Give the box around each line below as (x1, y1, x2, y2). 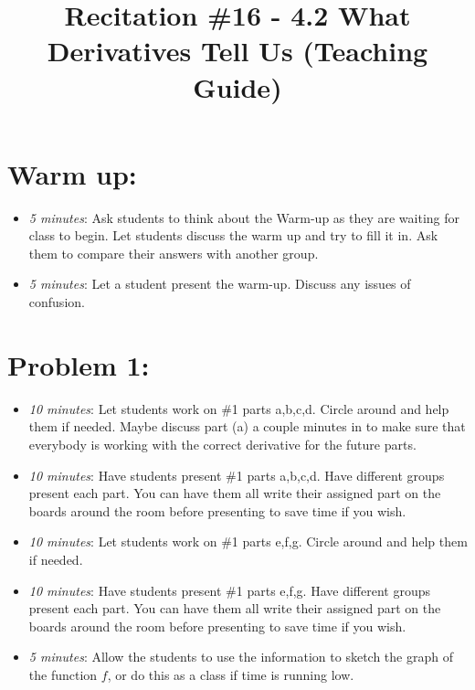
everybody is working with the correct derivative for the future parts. (28, 434, 417, 453)
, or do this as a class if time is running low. (107, 664, 354, 684)
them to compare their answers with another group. (28, 243, 319, 262)
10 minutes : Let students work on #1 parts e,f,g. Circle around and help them (28, 532, 468, 551)
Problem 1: (7, 345, 150, 383)
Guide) (193, 68, 282, 105)
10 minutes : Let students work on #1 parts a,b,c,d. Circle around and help (28, 398, 449, 418)
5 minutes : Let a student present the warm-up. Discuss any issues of (28, 274, 411, 293)
